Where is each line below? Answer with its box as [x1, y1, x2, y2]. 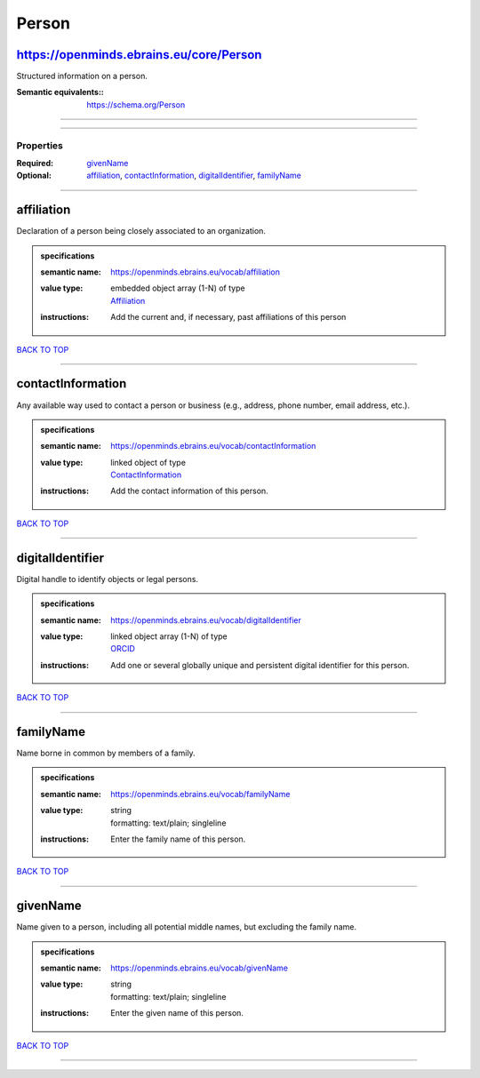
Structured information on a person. [16, 71, 148, 82]
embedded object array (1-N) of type [110, 283, 245, 293]
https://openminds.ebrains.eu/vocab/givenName [110, 962, 289, 973]
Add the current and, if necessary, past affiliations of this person [110, 312, 347, 323]
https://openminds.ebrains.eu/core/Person [16, 47, 262, 62]
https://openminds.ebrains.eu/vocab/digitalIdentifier [110, 614, 301, 626]
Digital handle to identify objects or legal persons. [16, 573, 199, 584]
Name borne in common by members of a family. [16, 747, 196, 759]
